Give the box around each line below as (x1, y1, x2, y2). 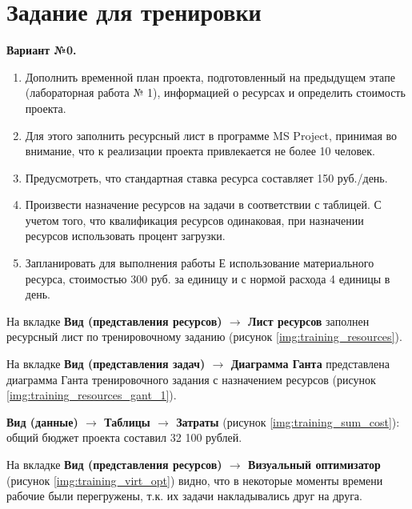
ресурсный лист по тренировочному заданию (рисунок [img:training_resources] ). (6, 328, 402, 345)
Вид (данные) (6, 413, 78, 430)
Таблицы (104, 413, 150, 430)
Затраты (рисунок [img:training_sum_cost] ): (176, 413, 400, 430)
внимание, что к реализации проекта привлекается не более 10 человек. (25, 142, 375, 159)
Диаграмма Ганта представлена (230, 355, 390, 372)
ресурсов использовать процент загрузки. (25, 227, 226, 244)
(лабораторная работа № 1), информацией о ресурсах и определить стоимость (25, 84, 406, 101)
